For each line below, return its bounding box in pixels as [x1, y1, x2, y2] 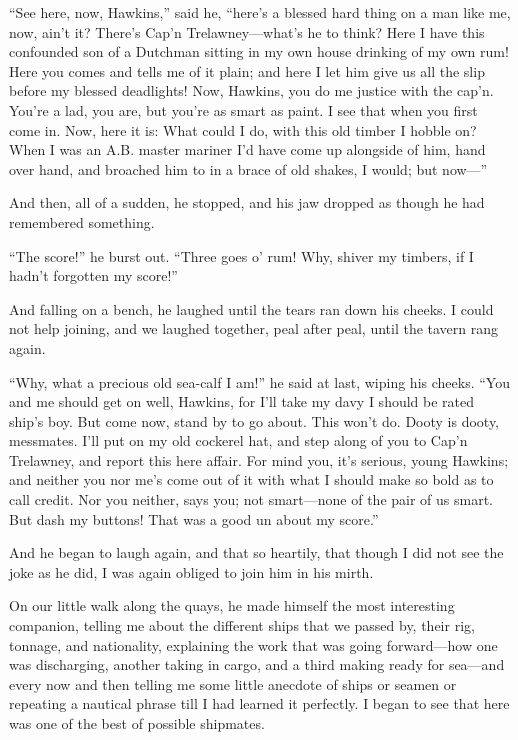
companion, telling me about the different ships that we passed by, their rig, [9, 615, 475, 636]
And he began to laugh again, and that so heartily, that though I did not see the [9, 542, 504, 563]
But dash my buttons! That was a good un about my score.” [9, 508, 379, 529]
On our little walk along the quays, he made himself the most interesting [9, 595, 455, 616]
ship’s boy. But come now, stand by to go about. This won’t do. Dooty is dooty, [9, 410, 500, 431]
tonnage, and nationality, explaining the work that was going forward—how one [9, 634, 498, 655]
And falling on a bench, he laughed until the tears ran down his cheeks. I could [9, 298, 494, 319]
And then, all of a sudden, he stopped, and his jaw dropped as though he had [9, 192, 485, 213]
